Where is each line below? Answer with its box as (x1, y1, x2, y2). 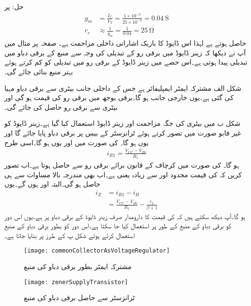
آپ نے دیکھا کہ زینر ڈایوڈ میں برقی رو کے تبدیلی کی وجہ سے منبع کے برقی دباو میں (4, 47, 246, 57)
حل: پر (4, 1, 24, 11)
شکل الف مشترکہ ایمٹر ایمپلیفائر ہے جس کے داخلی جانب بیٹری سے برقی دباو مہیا (4, 83, 242, 93)
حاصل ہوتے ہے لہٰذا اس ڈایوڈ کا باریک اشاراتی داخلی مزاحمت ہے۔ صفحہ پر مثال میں (4, 38, 247, 48)
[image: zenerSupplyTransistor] (24, 278, 128, 286)
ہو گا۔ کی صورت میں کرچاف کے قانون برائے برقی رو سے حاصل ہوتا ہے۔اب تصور (4, 160, 239, 170)
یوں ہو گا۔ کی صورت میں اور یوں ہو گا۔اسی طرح (4, 137, 149, 147)
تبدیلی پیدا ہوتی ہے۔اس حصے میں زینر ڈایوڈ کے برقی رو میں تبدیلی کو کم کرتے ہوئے (4, 57, 248, 67)
